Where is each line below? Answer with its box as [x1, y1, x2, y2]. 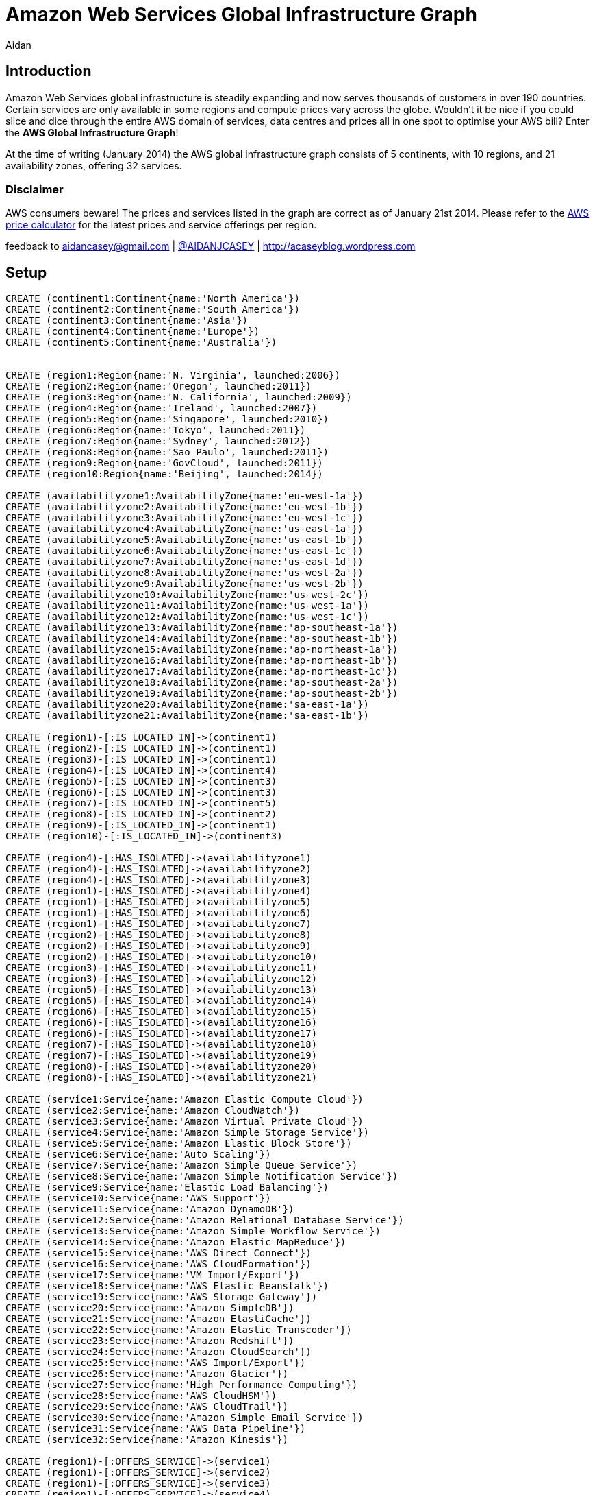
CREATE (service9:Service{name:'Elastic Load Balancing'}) [5, 1182, 329, 1193]
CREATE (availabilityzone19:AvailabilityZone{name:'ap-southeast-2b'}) [5, 688, 398, 699]
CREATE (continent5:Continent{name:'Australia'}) [5, 337, 277, 348]
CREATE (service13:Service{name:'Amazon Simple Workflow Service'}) [5, 1225, 381, 1237]
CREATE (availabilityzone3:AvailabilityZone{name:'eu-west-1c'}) [5, 512, 364, 524]
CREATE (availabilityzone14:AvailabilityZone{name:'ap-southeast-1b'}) [5, 633, 398, 645]
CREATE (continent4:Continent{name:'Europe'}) [5, 326, 259, 337]
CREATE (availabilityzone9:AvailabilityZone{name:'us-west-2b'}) [5, 578, 364, 590]
